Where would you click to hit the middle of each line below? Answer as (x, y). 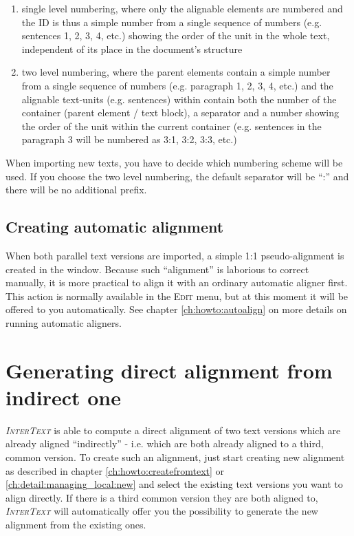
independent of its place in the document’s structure (132, 49)
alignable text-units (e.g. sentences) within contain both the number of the (179, 99)
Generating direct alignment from (169, 370)
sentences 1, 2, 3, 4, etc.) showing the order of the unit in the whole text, (176, 35)
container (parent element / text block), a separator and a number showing (180, 112)
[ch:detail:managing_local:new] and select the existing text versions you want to (174, 484)
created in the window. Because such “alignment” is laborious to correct (157, 269)
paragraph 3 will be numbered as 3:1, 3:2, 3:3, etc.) (129, 139)
